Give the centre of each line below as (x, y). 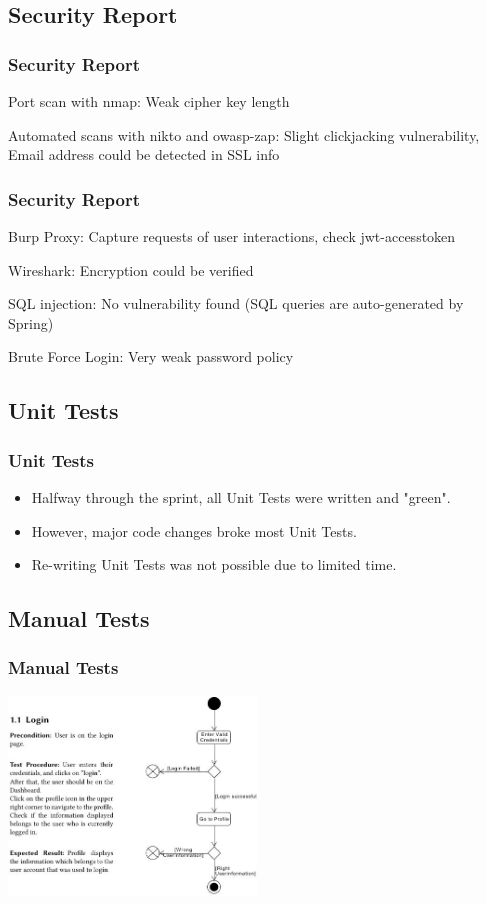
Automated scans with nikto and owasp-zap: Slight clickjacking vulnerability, (244, 134)
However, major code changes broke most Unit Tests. (194, 530)
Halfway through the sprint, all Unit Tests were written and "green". (241, 496)
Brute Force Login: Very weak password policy (151, 356)
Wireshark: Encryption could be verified (131, 269)
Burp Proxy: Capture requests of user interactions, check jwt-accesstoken (232, 236)
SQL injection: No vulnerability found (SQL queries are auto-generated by (236, 303)
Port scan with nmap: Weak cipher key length (149, 101)
